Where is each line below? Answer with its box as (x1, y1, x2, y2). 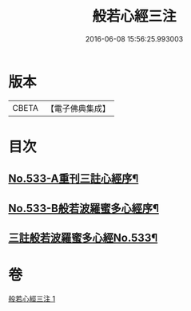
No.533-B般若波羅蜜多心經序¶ (8, 201, 160, 215)
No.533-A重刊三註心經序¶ (8, 172, 139, 186)
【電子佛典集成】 (46, 103, 110, 114)
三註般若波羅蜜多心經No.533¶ (8, 231, 158, 245)
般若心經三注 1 (8, 293, 56, 303)
